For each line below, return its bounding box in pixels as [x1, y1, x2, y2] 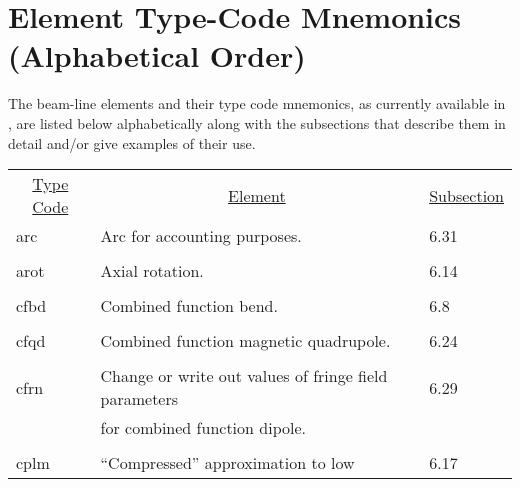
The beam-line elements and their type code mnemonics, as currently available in [8, 93, 506, 114]
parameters [100, 387, 179, 411]
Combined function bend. [100, 294, 278, 318]
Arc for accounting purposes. [100, 224, 302, 248]
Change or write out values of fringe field [100, 364, 388, 388]
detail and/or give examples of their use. [8, 132, 256, 153]
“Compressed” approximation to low [100, 451, 355, 475]
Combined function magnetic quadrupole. [100, 329, 391, 353]
